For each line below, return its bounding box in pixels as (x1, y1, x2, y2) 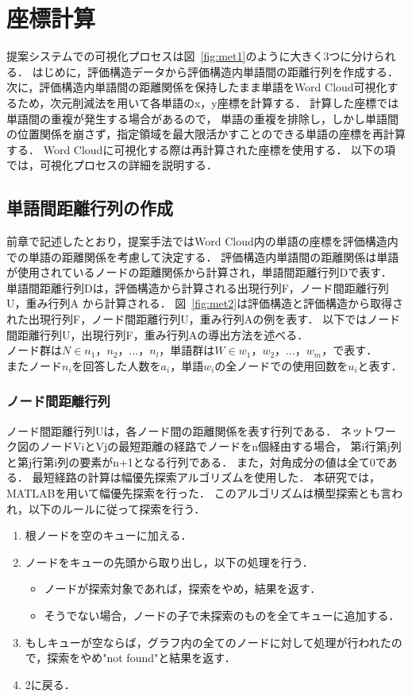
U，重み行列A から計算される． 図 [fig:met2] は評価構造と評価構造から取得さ (6, 295, 404, 312)
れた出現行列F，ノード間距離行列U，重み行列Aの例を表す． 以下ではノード (6, 311, 401, 327)
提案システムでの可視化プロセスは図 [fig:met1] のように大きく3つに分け (6, 48, 374, 64)
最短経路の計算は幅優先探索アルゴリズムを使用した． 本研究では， (32, 469, 380, 486)
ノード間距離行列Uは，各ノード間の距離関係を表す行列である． (6, 422, 337, 439)
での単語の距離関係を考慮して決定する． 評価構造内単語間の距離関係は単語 (6, 248, 399, 265)
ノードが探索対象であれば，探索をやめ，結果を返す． (44, 580, 322, 597)
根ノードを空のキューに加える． (25, 527, 192, 544)
